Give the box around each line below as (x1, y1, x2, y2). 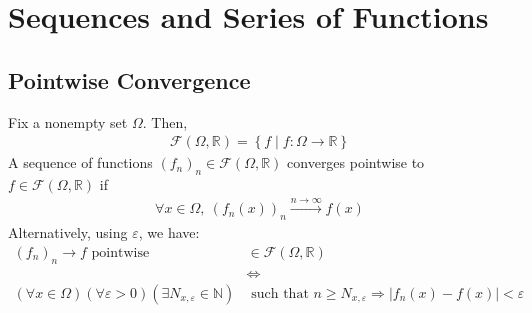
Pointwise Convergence (8, 64, 251, 95)
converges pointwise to (287, 152, 425, 173)
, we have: (138, 222, 200, 243)
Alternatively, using (8, 222, 128, 243)
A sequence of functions (8, 152, 153, 173)
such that (251, 286, 309, 301)
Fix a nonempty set (8, 111, 128, 132)
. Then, (142, 111, 188, 132)
